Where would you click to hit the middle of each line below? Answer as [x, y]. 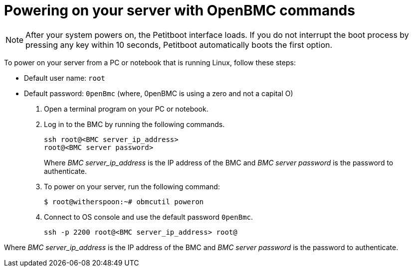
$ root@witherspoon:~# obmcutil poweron [124, 202]
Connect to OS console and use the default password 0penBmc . [149, 217]
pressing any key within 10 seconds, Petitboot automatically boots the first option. [179, 45]
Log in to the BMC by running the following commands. [134, 124]
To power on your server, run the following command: [132, 186]
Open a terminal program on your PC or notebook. [126, 109]
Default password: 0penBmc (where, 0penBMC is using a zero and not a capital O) [159, 93]
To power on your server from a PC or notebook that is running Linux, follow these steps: [150, 62]
